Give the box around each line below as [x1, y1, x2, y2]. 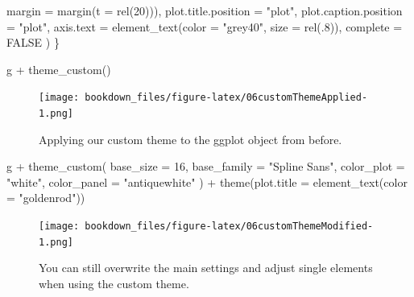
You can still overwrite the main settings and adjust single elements [39, 259, 373, 276]
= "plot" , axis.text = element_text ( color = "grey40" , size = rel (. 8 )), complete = [6, 18, 403, 35]
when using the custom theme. [39, 274, 189, 291]
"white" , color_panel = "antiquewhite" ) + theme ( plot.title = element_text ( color [6, 173, 408, 190]
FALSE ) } [6, 34, 60, 51]
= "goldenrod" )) [6, 189, 85, 206]
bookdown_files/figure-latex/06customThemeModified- [85, 221, 374, 233]
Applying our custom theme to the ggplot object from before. [39, 130, 342, 147]
